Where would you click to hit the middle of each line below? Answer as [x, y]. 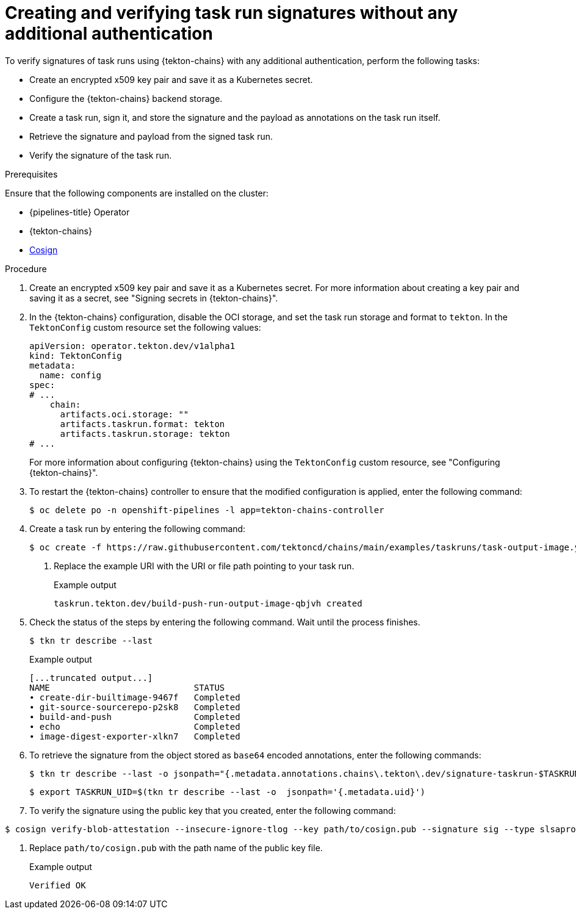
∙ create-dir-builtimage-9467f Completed [135, 697]
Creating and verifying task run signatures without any [232, 13]
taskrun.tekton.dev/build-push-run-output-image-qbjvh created [208, 603]
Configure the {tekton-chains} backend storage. [126, 98]
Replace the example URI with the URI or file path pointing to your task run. [204, 566]
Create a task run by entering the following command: [138, 528]
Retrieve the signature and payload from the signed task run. [151, 136]
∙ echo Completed [135, 726]
